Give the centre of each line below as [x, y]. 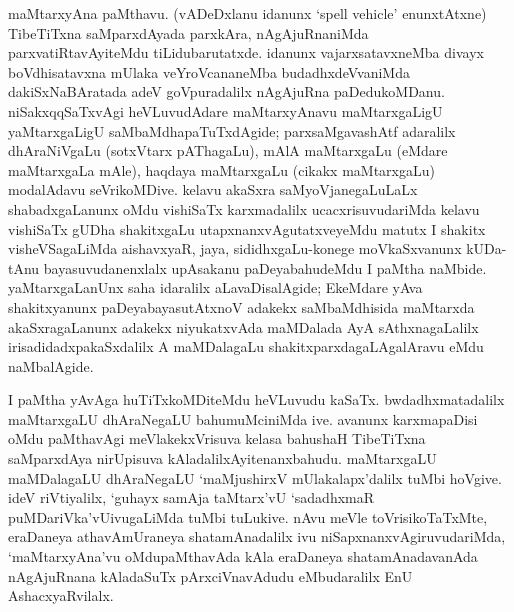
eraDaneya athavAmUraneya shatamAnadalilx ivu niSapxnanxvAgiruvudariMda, [257, 536]
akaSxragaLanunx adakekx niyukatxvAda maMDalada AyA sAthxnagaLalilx [243, 326]
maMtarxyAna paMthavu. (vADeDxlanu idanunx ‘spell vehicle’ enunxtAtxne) [247, 13]
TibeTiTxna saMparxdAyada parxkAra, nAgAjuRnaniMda [188, 32]
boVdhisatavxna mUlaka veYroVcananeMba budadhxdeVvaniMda [209, 71]
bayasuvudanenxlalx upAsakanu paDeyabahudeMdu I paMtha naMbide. [265, 267]
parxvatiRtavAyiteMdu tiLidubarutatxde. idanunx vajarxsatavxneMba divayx [246, 52]
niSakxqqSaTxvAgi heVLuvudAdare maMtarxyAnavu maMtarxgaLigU [225, 110]
